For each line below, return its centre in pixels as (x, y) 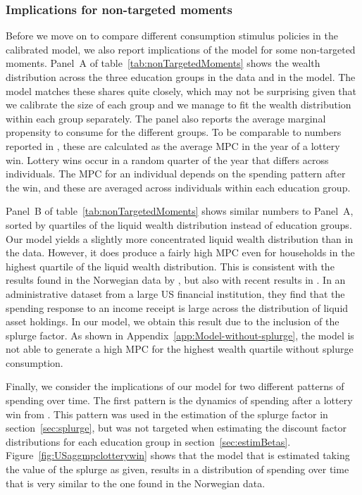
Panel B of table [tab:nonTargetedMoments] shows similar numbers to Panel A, (180, 211)
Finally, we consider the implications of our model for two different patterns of (175, 386)
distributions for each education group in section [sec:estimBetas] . (148, 441)
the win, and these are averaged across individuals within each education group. (178, 187)
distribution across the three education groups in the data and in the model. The (181, 77)
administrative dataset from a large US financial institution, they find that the (175, 293)
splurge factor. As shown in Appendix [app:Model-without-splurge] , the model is (180, 335)
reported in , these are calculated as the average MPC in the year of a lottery (173, 145)
